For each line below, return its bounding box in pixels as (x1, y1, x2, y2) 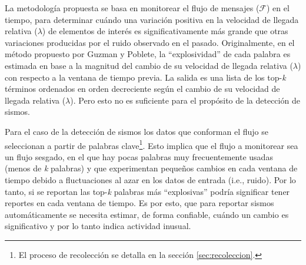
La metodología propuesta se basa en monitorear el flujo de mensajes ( (5, 2, 260, 14)
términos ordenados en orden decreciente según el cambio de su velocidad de (5, 82, 280, 95)
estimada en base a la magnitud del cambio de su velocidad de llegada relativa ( (5, 59, 293, 71)
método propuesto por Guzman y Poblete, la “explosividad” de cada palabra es (5, 48, 291, 60)
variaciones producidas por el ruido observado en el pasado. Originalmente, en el (5, 36, 295, 48)
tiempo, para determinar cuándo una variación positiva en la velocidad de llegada (5, 13, 299, 25)
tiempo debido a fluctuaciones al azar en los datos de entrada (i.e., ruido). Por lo (5, 173, 296, 185)
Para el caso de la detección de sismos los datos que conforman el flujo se (5, 125, 268, 137)
